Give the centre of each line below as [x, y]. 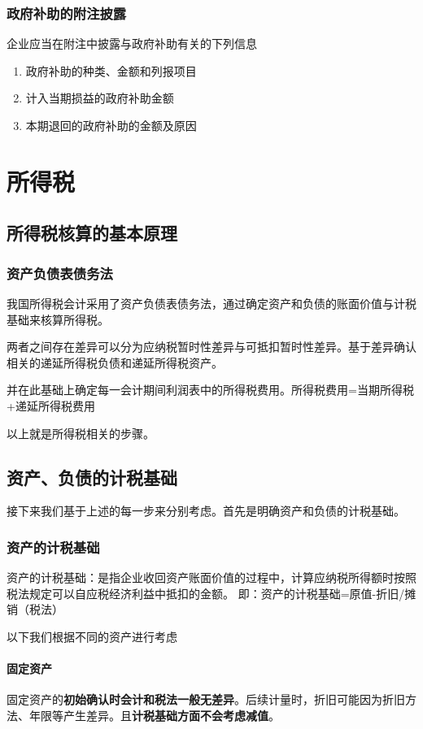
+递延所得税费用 [51, 405]
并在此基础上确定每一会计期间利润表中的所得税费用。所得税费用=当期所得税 [210, 390]
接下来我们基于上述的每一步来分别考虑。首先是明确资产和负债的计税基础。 [206, 511]
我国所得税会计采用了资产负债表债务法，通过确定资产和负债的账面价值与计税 [211, 303]
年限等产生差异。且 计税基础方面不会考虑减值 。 [154, 715]
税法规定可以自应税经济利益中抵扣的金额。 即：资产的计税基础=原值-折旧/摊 [211, 593]
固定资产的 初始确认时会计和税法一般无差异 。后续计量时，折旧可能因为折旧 [206, 699]
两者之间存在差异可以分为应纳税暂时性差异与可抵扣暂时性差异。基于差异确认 [211, 347]
